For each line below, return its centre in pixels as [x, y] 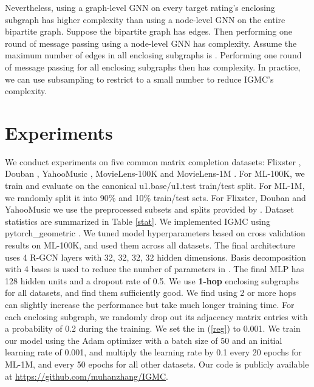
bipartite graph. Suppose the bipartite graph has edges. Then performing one [149, 31]
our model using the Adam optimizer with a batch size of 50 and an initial [144, 340]
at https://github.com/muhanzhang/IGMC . [87, 376]
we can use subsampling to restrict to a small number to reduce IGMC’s [139, 79]
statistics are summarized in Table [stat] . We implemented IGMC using [138, 221]
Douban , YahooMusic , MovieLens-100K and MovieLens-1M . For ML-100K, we [155, 173]
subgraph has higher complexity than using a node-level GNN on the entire [145, 19]
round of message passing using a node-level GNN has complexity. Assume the [151, 43]
